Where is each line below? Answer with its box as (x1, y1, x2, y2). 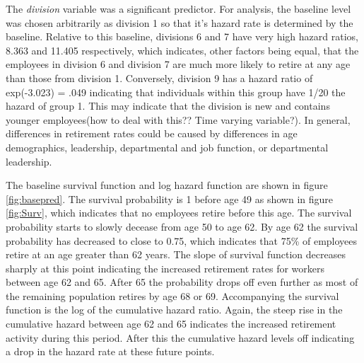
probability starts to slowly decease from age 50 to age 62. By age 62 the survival (6, 219, 358, 234)
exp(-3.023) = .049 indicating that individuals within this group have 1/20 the (6, 84, 346, 99)
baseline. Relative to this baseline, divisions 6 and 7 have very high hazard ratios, (6, 29, 358, 44)
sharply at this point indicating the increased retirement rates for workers (6, 260, 325, 275)
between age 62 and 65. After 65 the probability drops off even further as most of (6, 275, 358, 289)
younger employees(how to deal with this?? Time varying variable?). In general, (6, 112, 351, 127)
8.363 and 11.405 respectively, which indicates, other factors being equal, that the (6, 42, 359, 57)
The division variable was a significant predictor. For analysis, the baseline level (6, 1, 351, 16)
